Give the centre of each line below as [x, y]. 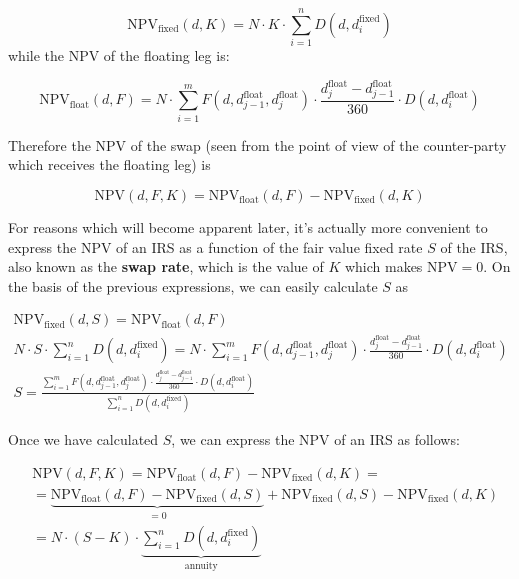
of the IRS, [474, 246]
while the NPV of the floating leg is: [119, 55]
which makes [383, 266]
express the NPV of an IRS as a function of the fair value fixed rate [215, 246]
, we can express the [233, 439]
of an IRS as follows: [397, 439]
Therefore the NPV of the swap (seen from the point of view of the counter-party [257, 144]
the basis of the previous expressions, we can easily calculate [193, 285]
